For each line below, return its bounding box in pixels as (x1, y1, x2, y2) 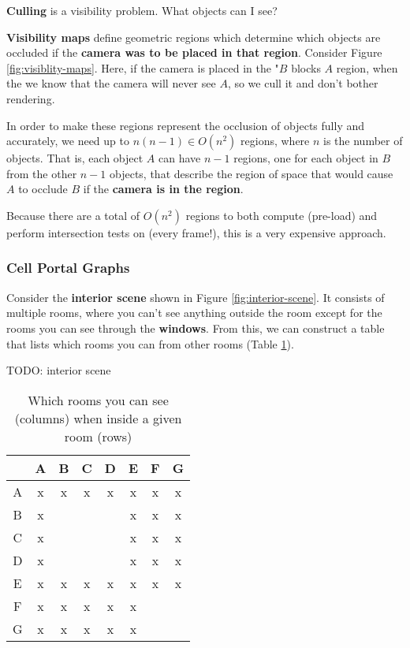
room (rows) (64, 426, 132, 445)
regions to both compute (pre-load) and (185, 207, 378, 223)
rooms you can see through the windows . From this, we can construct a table (6, 319, 385, 336)
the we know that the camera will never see (6, 75, 216, 91)
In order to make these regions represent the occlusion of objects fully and (6, 117, 365, 133)
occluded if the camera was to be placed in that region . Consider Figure (6, 44, 382, 61)
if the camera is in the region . (83, 181, 244, 197)
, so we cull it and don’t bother (227, 75, 378, 91)
